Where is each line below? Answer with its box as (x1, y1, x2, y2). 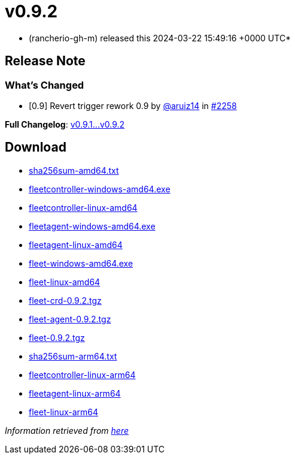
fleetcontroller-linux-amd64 (29, 202, 138, 213)
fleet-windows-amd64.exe (29, 258, 133, 268)
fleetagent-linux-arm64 (29, 388, 121, 398)
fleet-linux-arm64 (29, 406, 99, 417)
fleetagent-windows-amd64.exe (29, 221, 156, 231)
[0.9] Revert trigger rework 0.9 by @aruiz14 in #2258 (29, 100, 237, 111)
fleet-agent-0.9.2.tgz (29, 313, 111, 324)
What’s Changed (5, 78, 84, 91)
